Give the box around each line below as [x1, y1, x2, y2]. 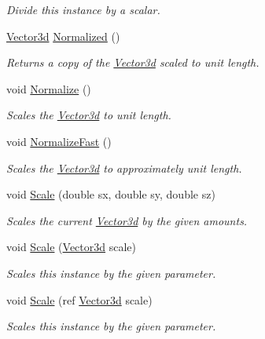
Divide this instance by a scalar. [6, 2, 160, 17]
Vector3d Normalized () [6, 27, 120, 44]
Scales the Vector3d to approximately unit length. [6, 159, 242, 176]
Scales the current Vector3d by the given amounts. [6, 212, 248, 228]
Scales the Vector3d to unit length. [6, 107, 171, 123]
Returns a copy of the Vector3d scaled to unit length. [6, 54, 259, 71]
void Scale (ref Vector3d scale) [6, 291, 153, 308]
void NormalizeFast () [6, 133, 112, 149]
